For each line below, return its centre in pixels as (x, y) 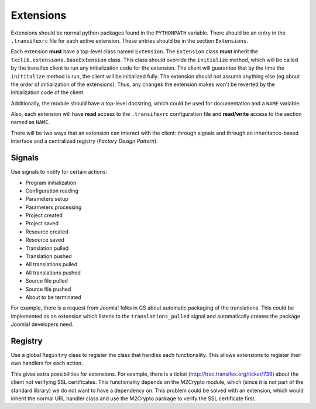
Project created (44, 215)
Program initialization (51, 183)
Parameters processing (54, 207)
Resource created (47, 232)
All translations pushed (53, 273)
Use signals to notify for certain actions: (59, 172)
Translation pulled (47, 248)
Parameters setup (47, 199)
